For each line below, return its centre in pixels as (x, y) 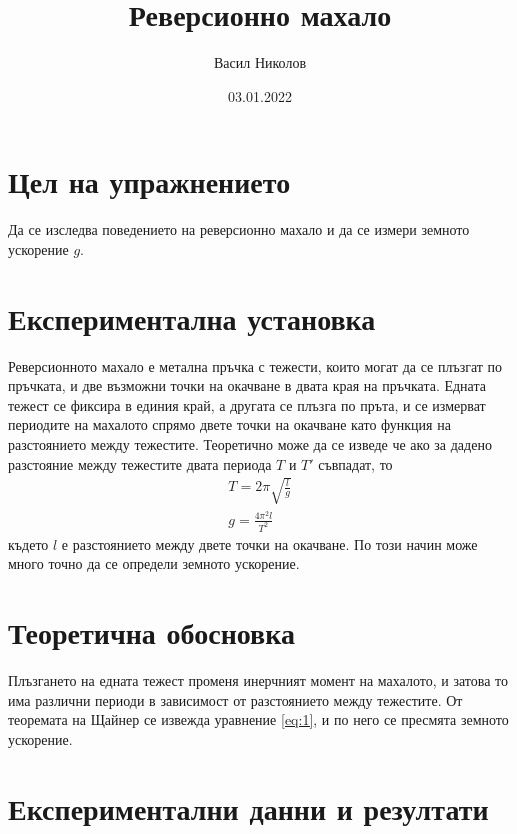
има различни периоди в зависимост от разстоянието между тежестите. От (235, 699)
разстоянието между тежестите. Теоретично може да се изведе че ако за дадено (250, 443)
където (28, 543)
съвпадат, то (355, 463)
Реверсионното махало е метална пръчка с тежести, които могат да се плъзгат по (255, 365)
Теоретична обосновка (151, 632)
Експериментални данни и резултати (248, 807)
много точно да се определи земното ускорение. (154, 563)
